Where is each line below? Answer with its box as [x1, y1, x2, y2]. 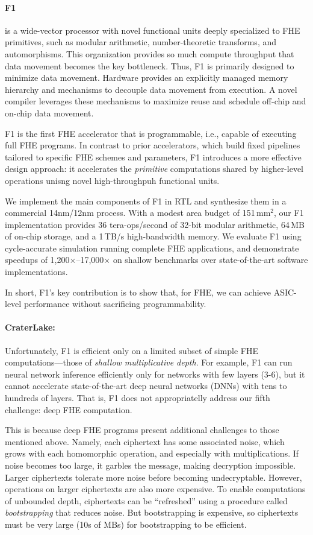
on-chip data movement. [5, 106, 94, 119]
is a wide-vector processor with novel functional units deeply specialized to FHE [5, 24, 300, 36]
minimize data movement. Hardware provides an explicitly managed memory [5, 71, 288, 84]
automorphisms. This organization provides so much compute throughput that [5, 47, 294, 60]
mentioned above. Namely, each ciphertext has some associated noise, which [5, 435, 285, 448]
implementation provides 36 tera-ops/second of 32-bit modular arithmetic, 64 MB [5, 218, 305, 230]
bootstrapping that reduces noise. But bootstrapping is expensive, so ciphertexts [5, 506, 299, 519]
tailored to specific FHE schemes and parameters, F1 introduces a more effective [5, 150, 302, 163]
